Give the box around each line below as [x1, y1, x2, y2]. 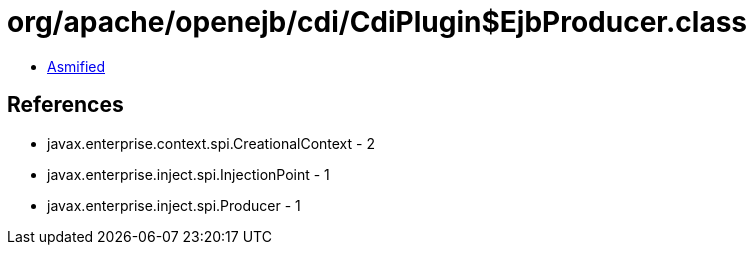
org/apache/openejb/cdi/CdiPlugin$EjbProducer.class [7, 5, 748, 39]
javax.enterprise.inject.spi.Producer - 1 [47, 196, 301, 214]
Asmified [47, 57, 106, 75]
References [7, 92, 124, 118]
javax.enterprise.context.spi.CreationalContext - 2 [47, 134, 375, 152]
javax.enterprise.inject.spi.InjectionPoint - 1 [47, 165, 330, 183]
